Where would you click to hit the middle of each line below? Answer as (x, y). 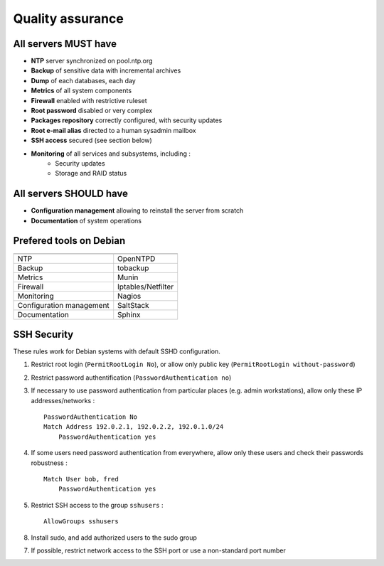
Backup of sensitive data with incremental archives (106, 70)
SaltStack (133, 305)
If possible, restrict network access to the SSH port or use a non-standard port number (158, 550)
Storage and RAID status (91, 173)
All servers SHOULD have (70, 194)
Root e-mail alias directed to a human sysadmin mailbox (113, 130)
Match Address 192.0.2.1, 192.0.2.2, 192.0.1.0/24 (134, 427)
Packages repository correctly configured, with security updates (127, 120)
